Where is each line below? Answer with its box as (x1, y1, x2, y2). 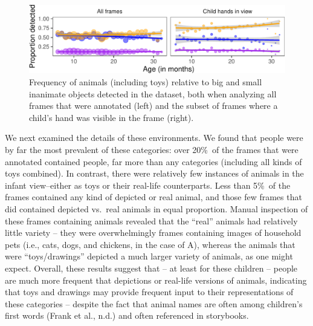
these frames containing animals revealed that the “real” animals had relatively (5, 214, 298, 227)
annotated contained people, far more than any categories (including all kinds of (5, 155, 302, 168)
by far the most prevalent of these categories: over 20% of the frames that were (5, 143, 298, 156)
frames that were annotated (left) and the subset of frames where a (29, 99, 278, 112)
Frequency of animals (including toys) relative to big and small (29, 76, 262, 88)
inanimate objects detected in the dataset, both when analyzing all (29, 87, 277, 100)
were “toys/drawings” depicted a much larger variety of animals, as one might (5, 250, 293, 262)
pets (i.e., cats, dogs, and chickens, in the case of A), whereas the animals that (5, 238, 295, 250)
